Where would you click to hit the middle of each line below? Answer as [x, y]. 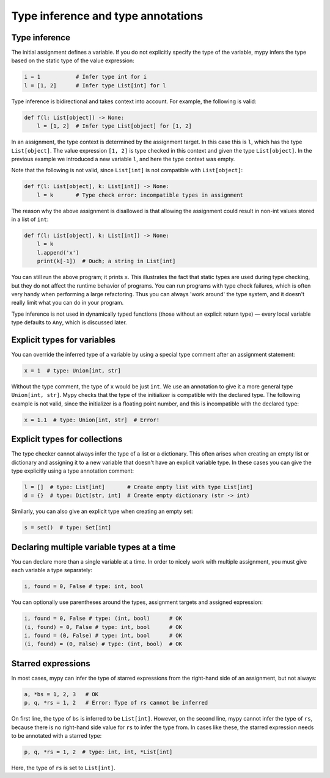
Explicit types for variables [64, 340]
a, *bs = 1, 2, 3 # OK [61, 694]
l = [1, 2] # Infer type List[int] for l [95, 85]
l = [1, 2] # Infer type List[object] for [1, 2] [114, 126]
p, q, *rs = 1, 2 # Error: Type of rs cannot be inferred [116, 703]
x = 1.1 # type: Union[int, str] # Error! [92, 420]
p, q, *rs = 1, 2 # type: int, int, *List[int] [98, 752]
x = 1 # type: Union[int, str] [73, 371]
